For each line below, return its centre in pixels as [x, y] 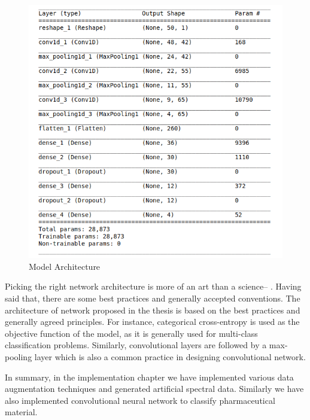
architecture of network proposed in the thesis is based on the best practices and [153, 310]
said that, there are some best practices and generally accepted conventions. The [153, 298]
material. [21, 412]
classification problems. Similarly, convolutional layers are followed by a [136, 345]
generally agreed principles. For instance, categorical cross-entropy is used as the [152, 322]
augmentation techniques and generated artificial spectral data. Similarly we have [154, 389]
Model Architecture [65, 266]
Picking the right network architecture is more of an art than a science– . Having [153, 286]
